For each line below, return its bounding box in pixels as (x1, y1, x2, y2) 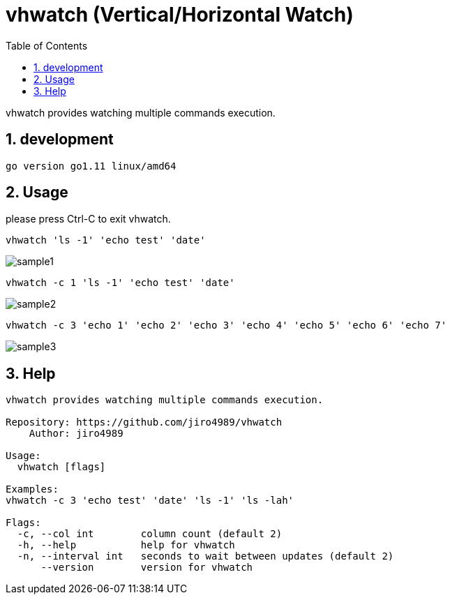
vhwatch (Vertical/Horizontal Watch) (6, 3, 354, 27)
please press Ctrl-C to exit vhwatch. (6, 213, 171, 225)
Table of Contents (6, 39, 88, 52)
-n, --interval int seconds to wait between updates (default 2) (17, 550, 394, 562)
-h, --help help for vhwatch (17, 539, 235, 551)
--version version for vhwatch (40, 562, 253, 573)
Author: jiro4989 (29, 428, 123, 440)
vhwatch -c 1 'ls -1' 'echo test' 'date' (6, 277, 235, 289)
